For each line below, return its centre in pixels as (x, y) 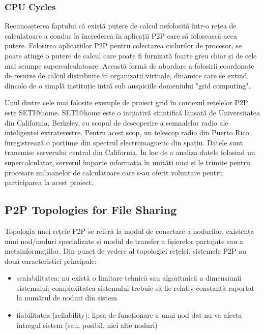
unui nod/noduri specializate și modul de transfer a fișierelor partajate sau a (124, 241)
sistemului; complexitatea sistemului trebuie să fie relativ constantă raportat (136, 287)
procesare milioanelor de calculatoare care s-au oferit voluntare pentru (114, 172)
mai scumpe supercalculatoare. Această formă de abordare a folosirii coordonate (129, 65)
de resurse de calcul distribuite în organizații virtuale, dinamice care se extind (126, 75)
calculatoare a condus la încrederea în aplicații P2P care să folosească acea (121, 35)
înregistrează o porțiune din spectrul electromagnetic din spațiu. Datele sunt (124, 142)
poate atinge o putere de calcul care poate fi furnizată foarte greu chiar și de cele (131, 55)
